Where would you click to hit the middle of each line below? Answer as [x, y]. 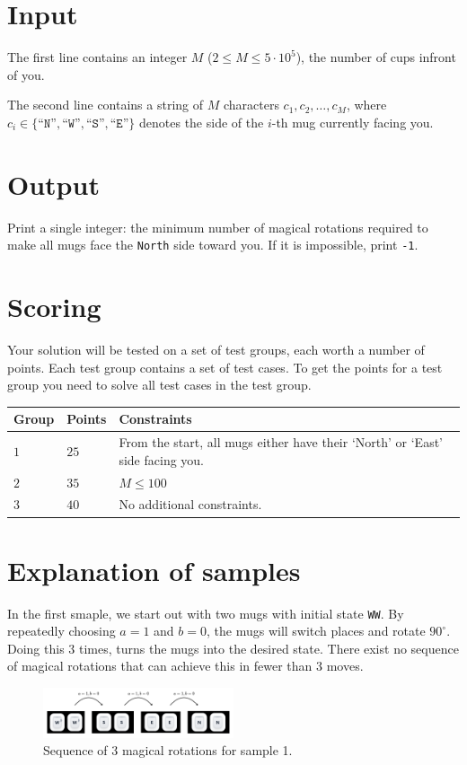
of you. [26, 74]
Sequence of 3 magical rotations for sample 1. [168, 750]
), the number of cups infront [376, 57]
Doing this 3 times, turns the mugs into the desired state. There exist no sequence [233, 648]
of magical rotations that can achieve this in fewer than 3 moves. [185, 666]
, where [366, 105]
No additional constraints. [190, 504]
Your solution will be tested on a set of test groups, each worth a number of [216, 349]
